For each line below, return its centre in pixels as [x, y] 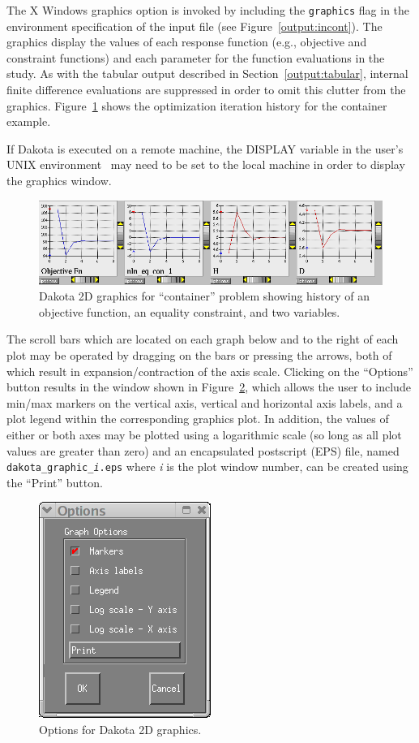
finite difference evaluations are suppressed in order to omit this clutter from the [206, 90]
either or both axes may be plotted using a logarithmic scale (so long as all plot [204, 434]
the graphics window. [59, 180]
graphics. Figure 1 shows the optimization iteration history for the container [197, 105]
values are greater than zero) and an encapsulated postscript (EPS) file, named [203, 450]
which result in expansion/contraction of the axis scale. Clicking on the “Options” [210, 371]
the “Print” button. [55, 482]
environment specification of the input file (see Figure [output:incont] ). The [195, 26]
